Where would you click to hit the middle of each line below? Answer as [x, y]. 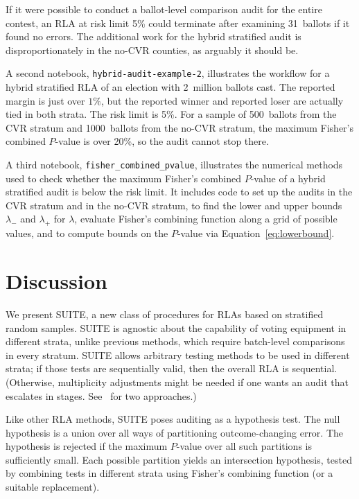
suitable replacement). [53, 487]
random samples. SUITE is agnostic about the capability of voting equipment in [176, 327]
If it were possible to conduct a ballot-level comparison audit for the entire [164, 9]
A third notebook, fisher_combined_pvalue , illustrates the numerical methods [174, 164]
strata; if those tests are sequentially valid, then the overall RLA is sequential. [172, 368]
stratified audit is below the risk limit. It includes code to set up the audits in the [179, 192]
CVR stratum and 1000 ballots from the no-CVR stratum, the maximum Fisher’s [179, 127]
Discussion [56, 281]
